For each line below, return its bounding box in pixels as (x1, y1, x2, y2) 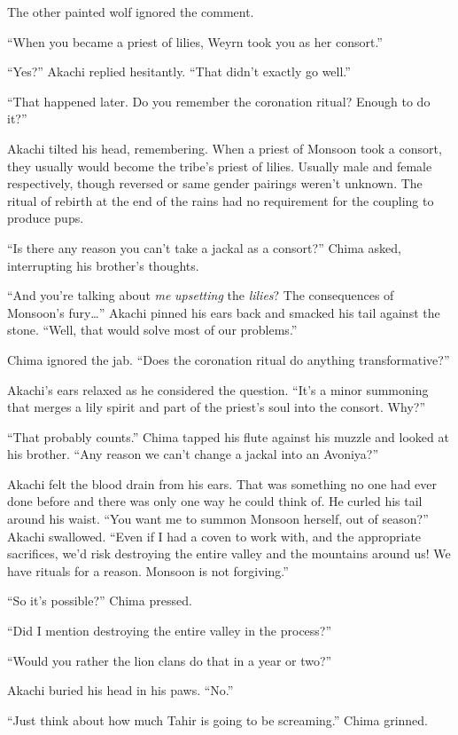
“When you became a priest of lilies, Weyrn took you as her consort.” (7, 32, 383, 51)
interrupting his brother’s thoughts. (7, 256, 199, 274)
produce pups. (7, 209, 84, 227)
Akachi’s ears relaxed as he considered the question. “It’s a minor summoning (7, 380, 429, 399)
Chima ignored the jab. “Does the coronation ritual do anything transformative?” (7, 350, 450, 368)
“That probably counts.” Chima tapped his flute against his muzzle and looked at (7, 427, 449, 446)
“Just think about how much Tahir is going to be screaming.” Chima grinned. (7, 710, 429, 729)
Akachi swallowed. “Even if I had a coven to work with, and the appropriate (7, 526, 422, 545)
